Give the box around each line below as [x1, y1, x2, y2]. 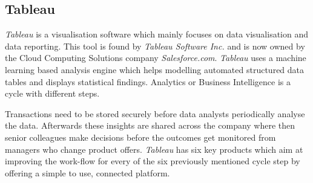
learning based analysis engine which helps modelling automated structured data [5, 63, 305, 75]
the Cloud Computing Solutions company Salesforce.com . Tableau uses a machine [5, 51, 306, 64]
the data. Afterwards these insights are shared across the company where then [5, 119, 295, 132]
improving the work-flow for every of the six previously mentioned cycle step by [5, 155, 300, 167]
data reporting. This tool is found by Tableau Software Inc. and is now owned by [5, 39, 305, 52]
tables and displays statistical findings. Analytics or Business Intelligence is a [5, 75, 291, 88]
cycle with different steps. [5, 87, 100, 100]
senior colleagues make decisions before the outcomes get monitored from [5, 130, 276, 143]
